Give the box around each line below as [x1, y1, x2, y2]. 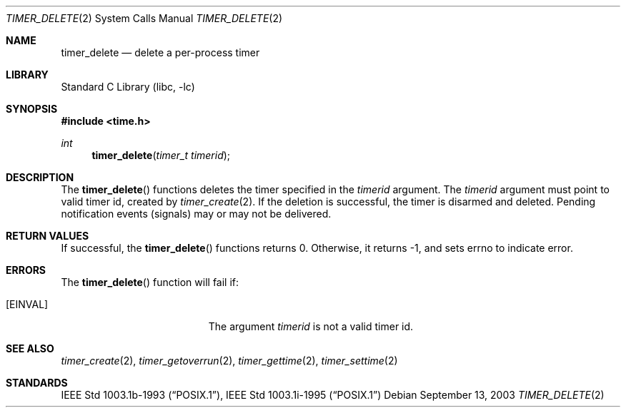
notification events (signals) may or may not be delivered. [61, 208, 332, 220]
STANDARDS [6, 377, 68, 389]
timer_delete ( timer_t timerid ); [91, 149, 231, 161]
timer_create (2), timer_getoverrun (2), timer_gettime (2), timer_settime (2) [61, 355, 398, 367]
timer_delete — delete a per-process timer [61, 46, 260, 58]
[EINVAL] [6, 298, 49, 310]
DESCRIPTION [6, 171, 74, 183]
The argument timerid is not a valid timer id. [208, 320, 414, 332]
